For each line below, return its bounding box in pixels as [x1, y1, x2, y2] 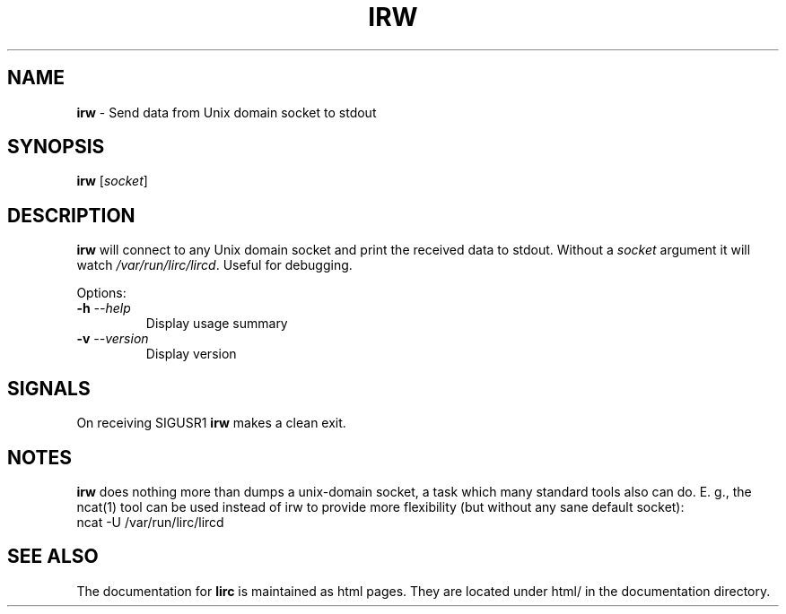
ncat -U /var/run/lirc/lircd [76, 514, 224, 530]
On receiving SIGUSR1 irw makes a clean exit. [76, 415, 346, 431]
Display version [145, 346, 237, 362]
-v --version [76, 331, 149, 347]
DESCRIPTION [7, 203, 135, 227]
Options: [76, 285, 127, 301]
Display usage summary [145, 316, 288, 332]
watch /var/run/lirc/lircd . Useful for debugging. [76, 257, 353, 273]
